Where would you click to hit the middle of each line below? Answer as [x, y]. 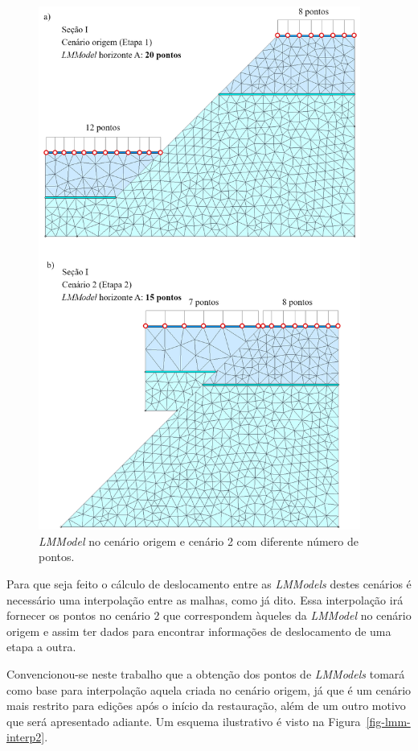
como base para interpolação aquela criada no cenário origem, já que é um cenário [209, 689]
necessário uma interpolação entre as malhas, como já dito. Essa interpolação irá [205, 599]
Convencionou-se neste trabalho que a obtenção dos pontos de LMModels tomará [206, 673]
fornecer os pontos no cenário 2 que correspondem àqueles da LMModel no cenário [209, 615]
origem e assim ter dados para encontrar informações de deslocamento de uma [199, 631]
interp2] [26, 737]
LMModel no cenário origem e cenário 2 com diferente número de [199, 541]
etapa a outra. [41, 647]
